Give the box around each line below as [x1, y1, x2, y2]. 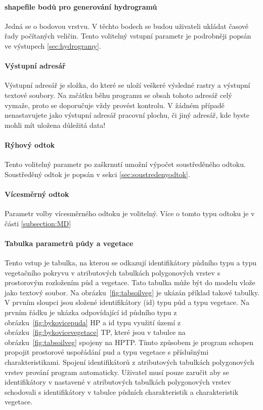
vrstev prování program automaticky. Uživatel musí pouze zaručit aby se [5, 366, 229, 377]
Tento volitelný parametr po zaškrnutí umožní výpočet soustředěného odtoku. [5, 159, 246, 169]
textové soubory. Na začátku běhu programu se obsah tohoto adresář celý [5, 89, 232, 100]
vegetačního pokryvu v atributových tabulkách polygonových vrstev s [5, 267, 221, 278]
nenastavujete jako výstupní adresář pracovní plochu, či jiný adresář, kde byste [5, 110, 250, 120]
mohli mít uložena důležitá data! [5, 119, 106, 130]
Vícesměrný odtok [5, 188, 69, 199]
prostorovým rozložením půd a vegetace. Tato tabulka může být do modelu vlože [5, 277, 255, 288]
